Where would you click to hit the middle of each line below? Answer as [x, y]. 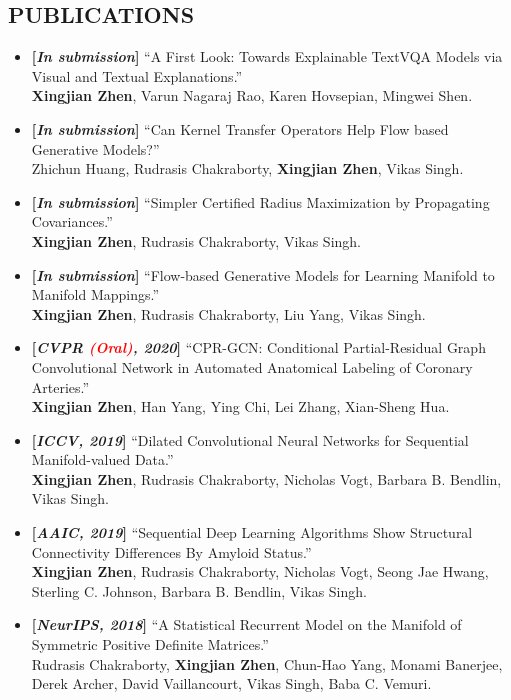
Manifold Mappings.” [95, 294]
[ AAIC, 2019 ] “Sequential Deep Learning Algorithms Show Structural [252, 532]
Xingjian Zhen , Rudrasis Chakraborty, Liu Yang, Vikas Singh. [228, 313]
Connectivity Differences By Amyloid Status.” [171, 551]
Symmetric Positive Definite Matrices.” [150, 644]
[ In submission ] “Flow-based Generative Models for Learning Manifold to [263, 274]
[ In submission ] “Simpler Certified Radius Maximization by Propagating [260, 201]
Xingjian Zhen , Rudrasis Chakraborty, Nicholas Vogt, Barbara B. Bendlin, [266, 478]
